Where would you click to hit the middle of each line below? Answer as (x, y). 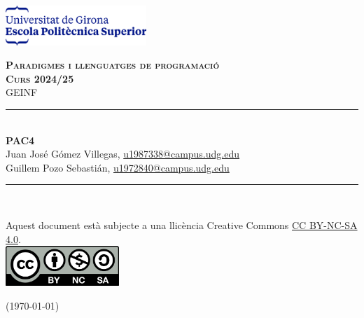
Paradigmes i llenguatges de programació (113, 65)
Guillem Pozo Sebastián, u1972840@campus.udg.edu (118, 167)
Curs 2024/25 (40, 78)
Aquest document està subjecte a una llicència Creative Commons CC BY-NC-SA (182, 225)
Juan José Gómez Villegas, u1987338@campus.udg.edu (123, 154)
